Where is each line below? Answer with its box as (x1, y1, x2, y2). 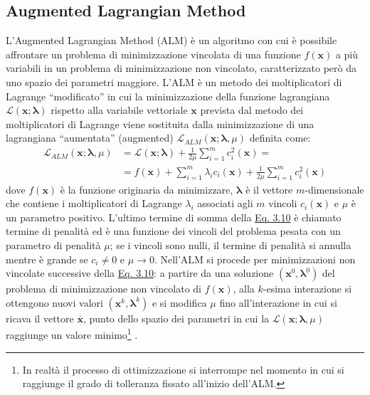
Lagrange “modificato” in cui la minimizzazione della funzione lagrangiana (6, 88, 330, 103)
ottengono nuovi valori (6, 295, 103, 310)
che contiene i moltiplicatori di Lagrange (6, 196, 182, 211)
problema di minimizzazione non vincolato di (6, 281, 202, 296)
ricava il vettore (6, 310, 74, 325)
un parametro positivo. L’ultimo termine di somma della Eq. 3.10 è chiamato (6, 209, 342, 224)
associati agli (197, 196, 253, 211)
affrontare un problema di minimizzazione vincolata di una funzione (6, 46, 301, 61)
